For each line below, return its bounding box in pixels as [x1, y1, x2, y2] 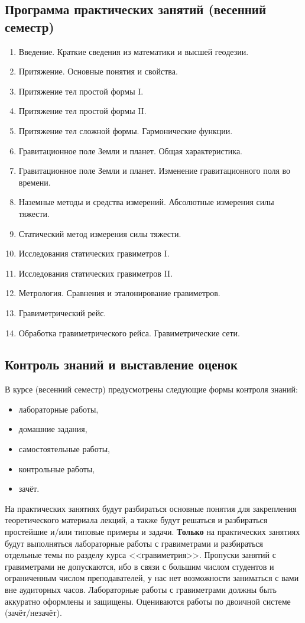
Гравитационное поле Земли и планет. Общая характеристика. [18, 144, 242, 157]
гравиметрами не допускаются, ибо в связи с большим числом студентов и [5, 560, 274, 572]
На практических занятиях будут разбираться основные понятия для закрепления [5, 502, 297, 514]
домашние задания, [18, 423, 87, 435]
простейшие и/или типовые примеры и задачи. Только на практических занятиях [5, 525, 300, 538]
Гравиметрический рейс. [18, 306, 106, 319]
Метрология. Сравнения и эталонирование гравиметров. [18, 287, 220, 299]
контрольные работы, [18, 462, 95, 475]
